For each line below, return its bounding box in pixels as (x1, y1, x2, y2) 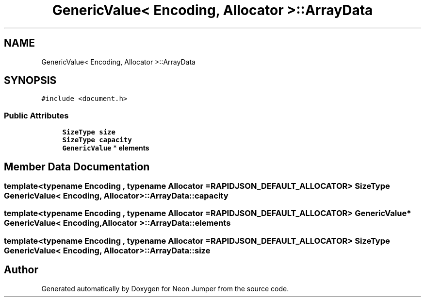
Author (4, 264, 38, 276)
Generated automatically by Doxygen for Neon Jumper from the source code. (41, 284, 289, 293)
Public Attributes (4, 110, 69, 120)
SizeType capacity (62, 136, 132, 144)
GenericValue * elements (62, 144, 149, 152)
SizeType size (62, 128, 115, 136)
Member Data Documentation (4, 160, 150, 173)
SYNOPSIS (4, 74, 57, 87)
